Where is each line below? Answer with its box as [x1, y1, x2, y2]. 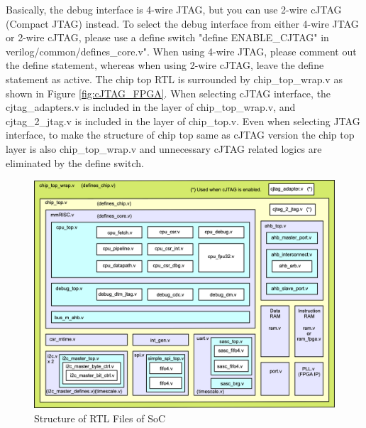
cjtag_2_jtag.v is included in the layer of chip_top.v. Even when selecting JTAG [6, 113, 360, 128]
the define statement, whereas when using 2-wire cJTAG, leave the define [6, 58, 324, 73]
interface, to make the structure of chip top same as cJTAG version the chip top [6, 127, 355, 142]
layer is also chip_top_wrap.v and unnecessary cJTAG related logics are [6, 141, 322, 156]
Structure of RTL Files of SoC [34, 411, 166, 426]
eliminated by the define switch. [6, 155, 144, 170]
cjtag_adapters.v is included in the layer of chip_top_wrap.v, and [6, 100, 296, 114]
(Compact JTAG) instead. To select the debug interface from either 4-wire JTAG [6, 16, 359, 31]
